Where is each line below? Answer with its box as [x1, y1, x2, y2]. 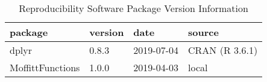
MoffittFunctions [10, 60, 80, 74]
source [188, 25, 219, 39]
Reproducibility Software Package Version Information [19, 1, 248, 15]
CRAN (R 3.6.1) [188, 43, 258, 57]
